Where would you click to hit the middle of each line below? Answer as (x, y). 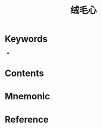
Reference (26, 119)
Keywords (26, 39)
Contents (24, 73)
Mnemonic (27, 97)
